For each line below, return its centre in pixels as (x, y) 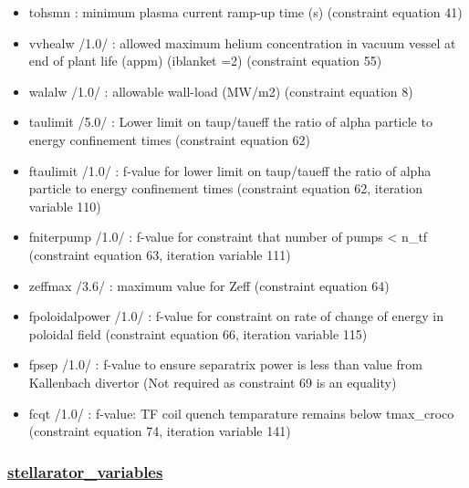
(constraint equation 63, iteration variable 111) (160, 254)
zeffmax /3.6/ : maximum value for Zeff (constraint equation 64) (209, 285)
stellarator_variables (85, 471)
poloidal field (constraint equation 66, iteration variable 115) (198, 333)
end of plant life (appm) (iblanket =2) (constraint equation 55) (205, 61)
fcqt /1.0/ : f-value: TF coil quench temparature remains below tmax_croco (241, 413)
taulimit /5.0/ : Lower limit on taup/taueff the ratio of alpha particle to (230, 122)
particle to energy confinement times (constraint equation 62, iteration (225, 188)
